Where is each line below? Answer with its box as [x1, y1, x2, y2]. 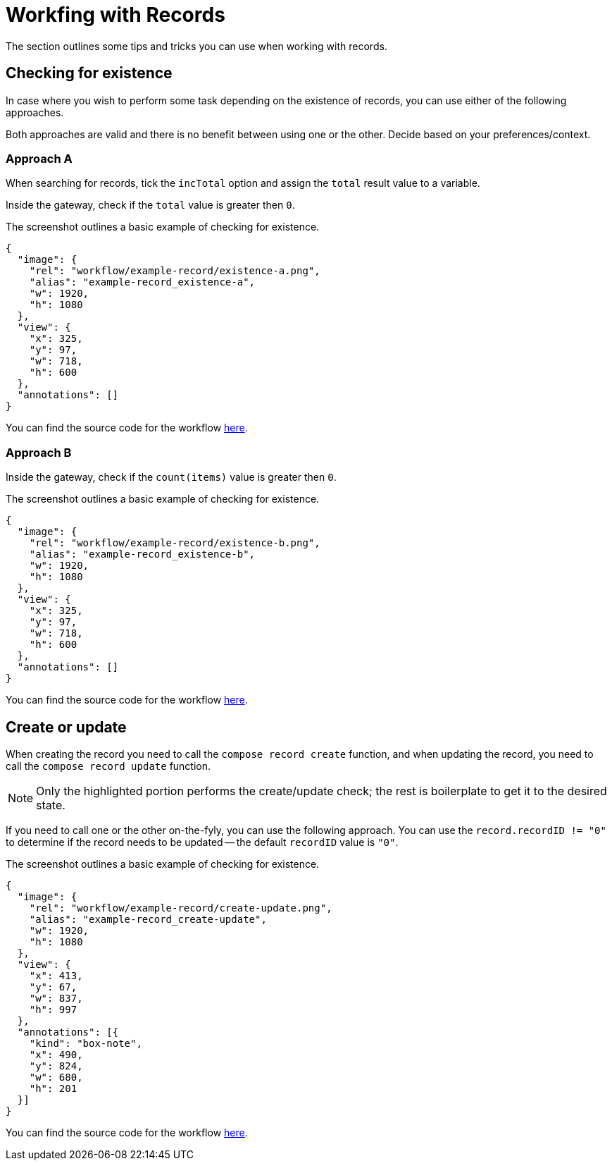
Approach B [6, 445, 72, 460]
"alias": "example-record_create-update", [29, 913, 267, 925]
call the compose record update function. [6, 759, 211, 772]
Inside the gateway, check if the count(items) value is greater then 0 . [6, 471, 337, 484]
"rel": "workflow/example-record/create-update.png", [29, 902, 332, 914]
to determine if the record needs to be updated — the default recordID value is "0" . [6, 835, 399, 848]
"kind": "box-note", [29, 1037, 142, 1049]
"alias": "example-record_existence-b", [29, 548, 256, 560]
